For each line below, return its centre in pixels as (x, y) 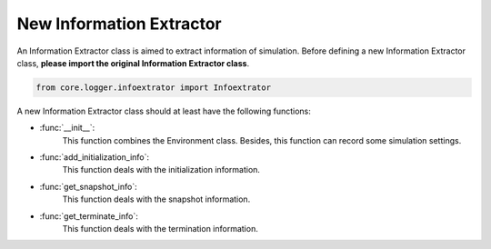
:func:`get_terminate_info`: (89, 216)
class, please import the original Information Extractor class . (133, 63)
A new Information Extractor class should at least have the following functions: (164, 111)
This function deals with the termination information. (160, 229)
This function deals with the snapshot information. (156, 199)
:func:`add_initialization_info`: (95, 157)
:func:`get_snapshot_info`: (89, 186)
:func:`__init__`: (67, 128)
